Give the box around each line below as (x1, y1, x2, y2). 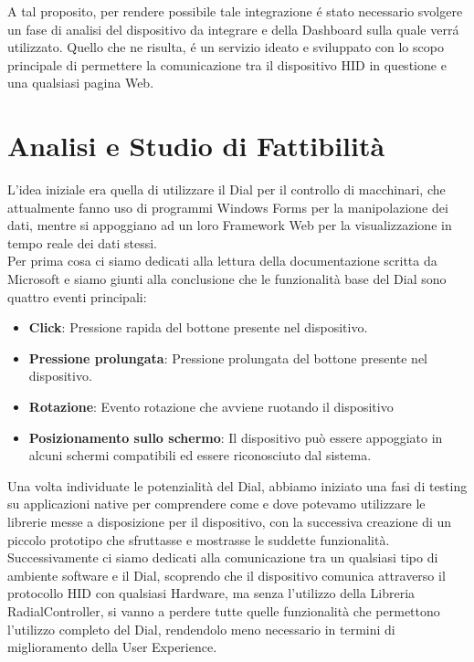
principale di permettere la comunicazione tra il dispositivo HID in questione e (7, 55, 447, 74)
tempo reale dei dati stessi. (7, 233, 157, 252)
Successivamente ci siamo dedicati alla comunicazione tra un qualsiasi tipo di (7, 548, 438, 567)
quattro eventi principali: (7, 287, 147, 306)
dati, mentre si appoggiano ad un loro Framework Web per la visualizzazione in (7, 215, 452, 235)
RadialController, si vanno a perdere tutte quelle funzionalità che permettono (7, 601, 440, 620)
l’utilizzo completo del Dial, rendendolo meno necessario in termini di (7, 619, 395, 638)
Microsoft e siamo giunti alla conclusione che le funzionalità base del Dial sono (7, 269, 447, 289)
